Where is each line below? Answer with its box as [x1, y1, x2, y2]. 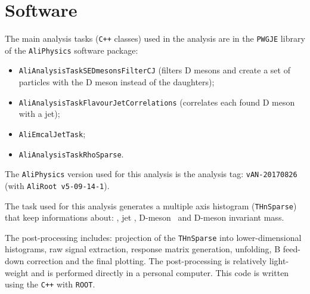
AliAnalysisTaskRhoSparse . [18, 147, 124, 160]
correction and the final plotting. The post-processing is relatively [26, 255, 267, 267]
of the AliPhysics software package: [5, 44, 138, 56]
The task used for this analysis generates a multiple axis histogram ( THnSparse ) [5, 199, 297, 212]
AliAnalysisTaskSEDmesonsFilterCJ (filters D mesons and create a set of [18, 64, 290, 76]
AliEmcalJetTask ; [18, 127, 86, 140]
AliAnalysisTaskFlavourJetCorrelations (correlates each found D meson [18, 95, 295, 108]
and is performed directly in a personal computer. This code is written [31, 266, 289, 278]
